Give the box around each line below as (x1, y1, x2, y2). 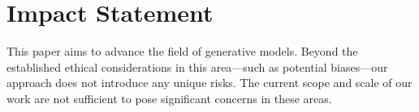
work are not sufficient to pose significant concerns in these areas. (6, 89, 332, 106)
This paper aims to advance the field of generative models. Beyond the (6, 43, 358, 60)
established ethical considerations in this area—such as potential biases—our (6, 58, 388, 75)
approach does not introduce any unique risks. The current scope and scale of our (6, 74, 413, 91)
